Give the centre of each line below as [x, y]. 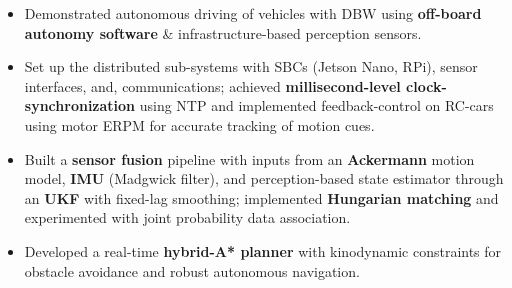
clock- [426, 85]
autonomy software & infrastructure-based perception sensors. [223, 32]
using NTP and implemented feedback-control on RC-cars [316, 105]
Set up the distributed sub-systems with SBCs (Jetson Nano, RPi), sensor [251, 66]
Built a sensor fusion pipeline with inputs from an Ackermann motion [249, 158]
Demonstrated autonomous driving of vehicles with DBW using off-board [253, 13]
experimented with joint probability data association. [187, 217]
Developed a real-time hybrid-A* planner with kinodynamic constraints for [263, 250]
